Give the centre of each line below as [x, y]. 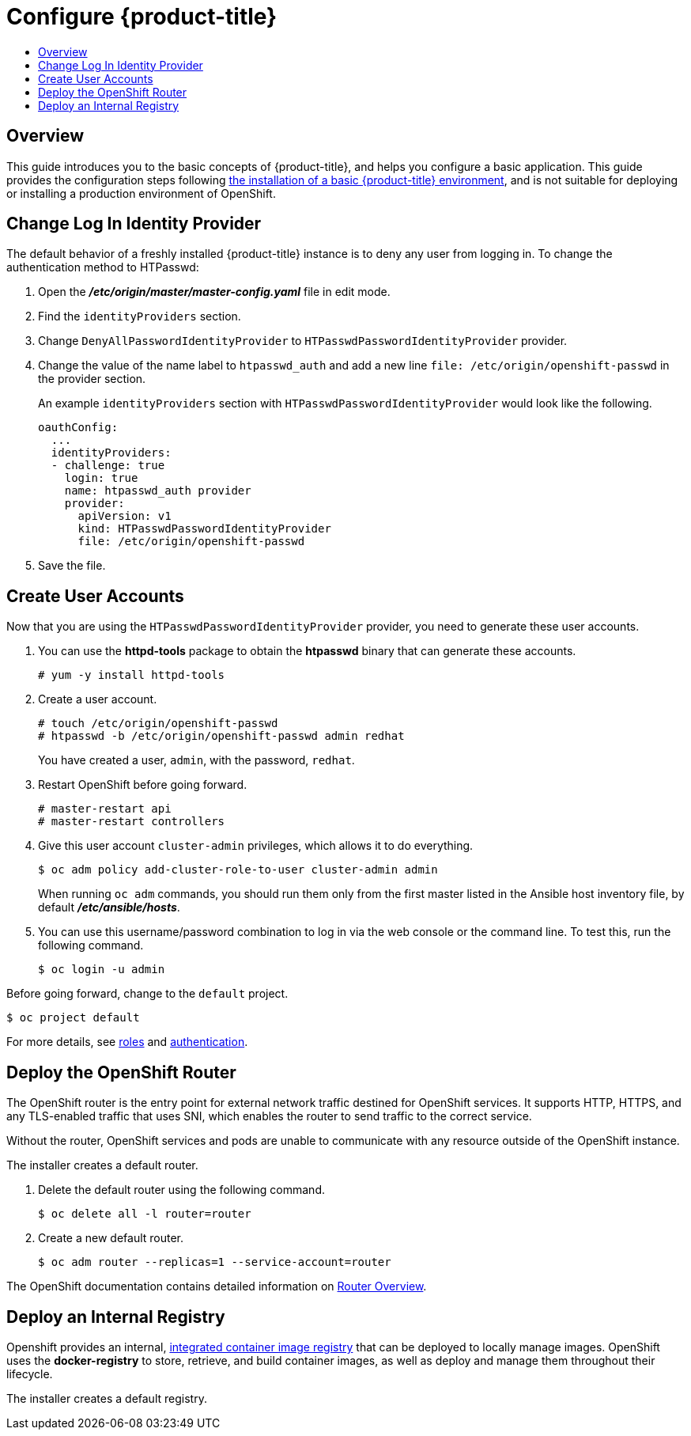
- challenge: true [108, 466]
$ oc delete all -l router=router [145, 1214]
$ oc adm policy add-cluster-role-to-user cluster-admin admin [238, 870]
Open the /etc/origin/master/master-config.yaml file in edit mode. [214, 292]
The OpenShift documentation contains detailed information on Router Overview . [217, 1286]
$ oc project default [73, 1018]
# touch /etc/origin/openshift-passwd [158, 724]
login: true [101, 478]
